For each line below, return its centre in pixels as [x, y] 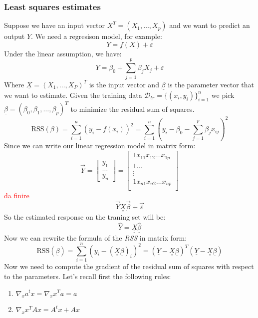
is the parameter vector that [211, 84]
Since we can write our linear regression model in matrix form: [100, 146]
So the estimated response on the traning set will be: [85, 217]
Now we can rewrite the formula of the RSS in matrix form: [96, 237]
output [14, 36]
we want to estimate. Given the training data [73, 95]
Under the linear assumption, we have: [63, 53]
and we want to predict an [210, 25]
